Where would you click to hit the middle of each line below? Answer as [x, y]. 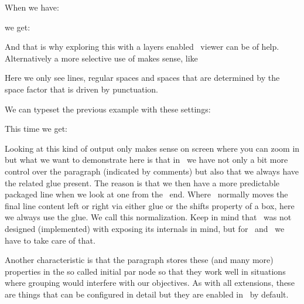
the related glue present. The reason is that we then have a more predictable [142, 182]
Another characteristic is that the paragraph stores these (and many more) [139, 260]
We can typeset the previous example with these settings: [108, 109]
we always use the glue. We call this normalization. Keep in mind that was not [148, 217]
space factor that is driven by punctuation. [81, 89]
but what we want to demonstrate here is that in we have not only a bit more [146, 160]
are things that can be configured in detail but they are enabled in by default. [147, 294]
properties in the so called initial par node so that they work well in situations [145, 271]
